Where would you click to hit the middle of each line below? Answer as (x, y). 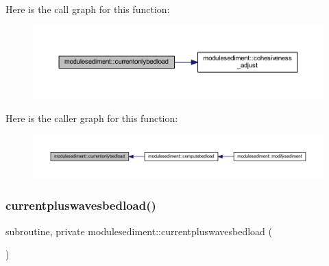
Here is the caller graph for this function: (92, 118)
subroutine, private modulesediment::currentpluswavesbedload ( (139, 231)
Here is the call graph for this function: (88, 9)
